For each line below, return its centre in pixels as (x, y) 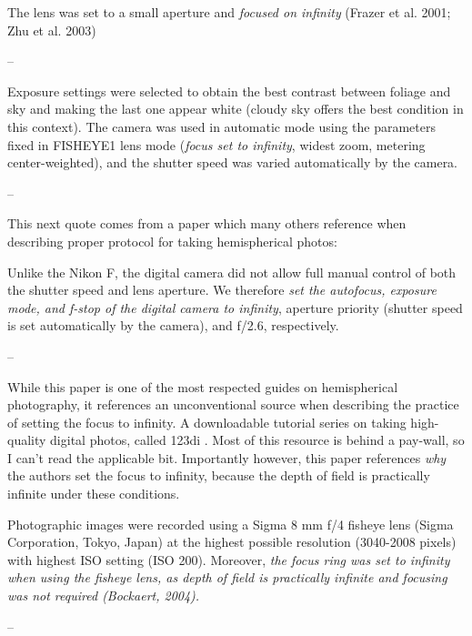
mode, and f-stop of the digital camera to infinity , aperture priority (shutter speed (235, 307)
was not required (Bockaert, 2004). (104, 596)
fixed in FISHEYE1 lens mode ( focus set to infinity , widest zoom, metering (216, 144)
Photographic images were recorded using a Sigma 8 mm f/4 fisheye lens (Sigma (231, 524)
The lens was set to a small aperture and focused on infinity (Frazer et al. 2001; (229, 12)
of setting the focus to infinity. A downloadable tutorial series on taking (207, 422)
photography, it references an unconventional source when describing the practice (233, 404)
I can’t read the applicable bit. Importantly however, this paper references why (227, 457)
